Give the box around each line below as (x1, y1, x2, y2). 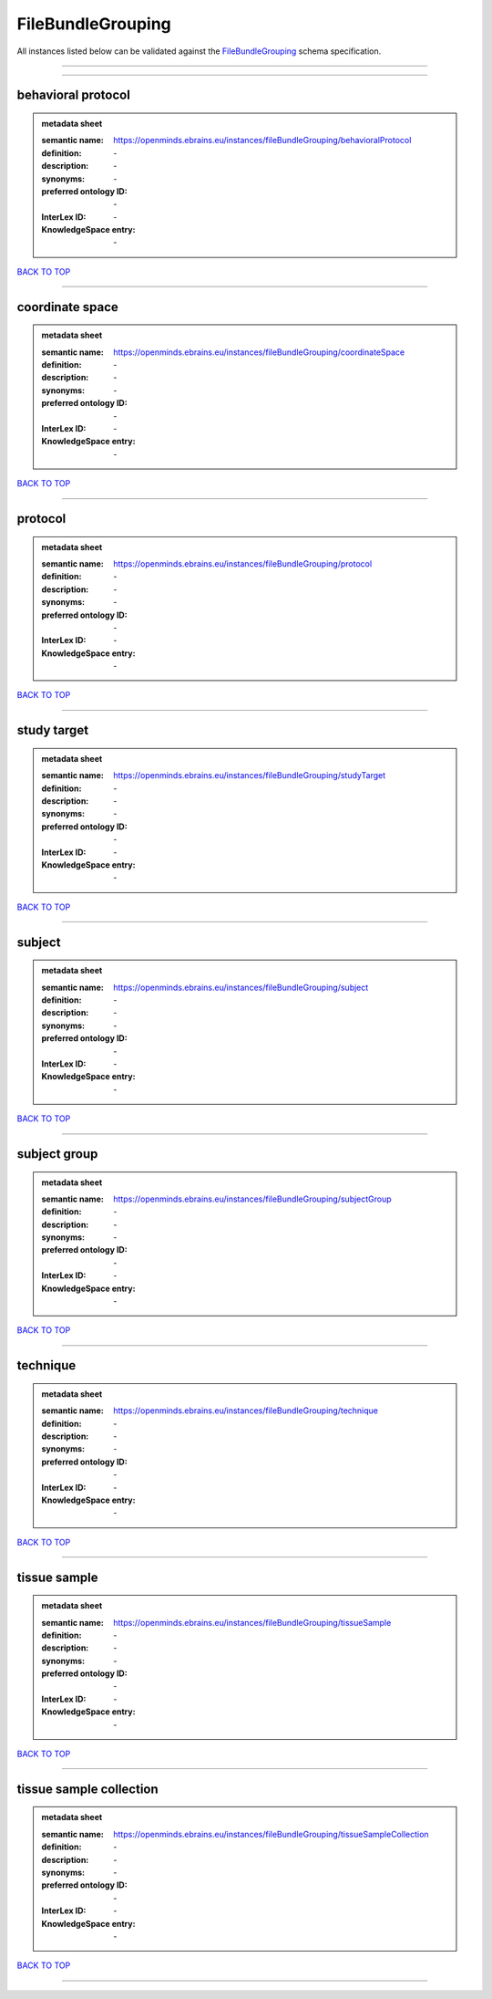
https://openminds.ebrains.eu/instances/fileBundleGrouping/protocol (113, 557, 373, 569)
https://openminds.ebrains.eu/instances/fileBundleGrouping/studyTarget (113, 770, 386, 781)
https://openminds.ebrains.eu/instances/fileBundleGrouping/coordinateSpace (113, 347, 405, 358)
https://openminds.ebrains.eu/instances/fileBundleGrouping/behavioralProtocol (113, 135, 412, 146)
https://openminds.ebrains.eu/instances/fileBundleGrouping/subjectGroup (113, 1193, 392, 1204)
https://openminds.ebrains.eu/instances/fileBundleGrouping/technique (113, 1405, 378, 1416)
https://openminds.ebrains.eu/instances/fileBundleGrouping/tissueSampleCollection (113, 1828, 429, 1839)
